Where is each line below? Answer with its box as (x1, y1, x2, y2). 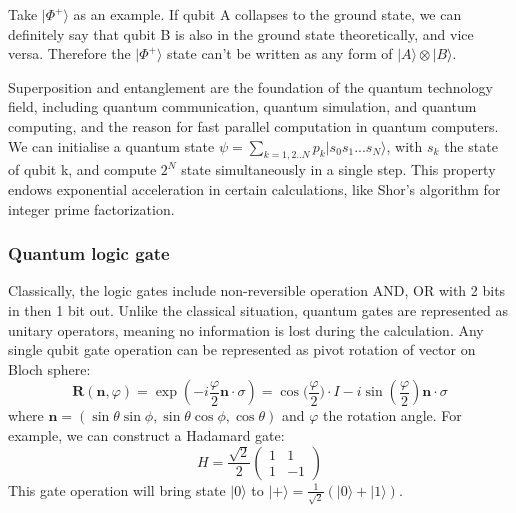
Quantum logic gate (8, 241, 170, 266)
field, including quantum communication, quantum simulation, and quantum (8, 96, 477, 117)
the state (444, 135, 498, 156)
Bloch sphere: (8, 358, 91, 379)
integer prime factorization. (8, 198, 175, 219)
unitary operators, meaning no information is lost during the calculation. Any (8, 319, 484, 340)
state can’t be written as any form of (167, 43, 393, 64)
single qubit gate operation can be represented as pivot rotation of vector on (8, 339, 476, 360)
